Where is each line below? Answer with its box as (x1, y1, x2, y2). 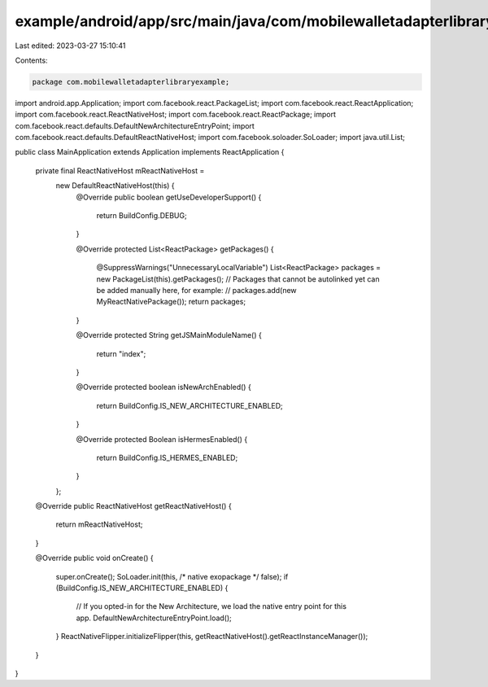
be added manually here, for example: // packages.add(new (96, 285, 297, 295)
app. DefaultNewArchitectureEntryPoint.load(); (76, 613, 232, 623)
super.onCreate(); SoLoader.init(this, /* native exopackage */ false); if (55, 571, 289, 581)
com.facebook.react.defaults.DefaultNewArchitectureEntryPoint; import (15, 120, 255, 130)
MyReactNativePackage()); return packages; (96, 297, 246, 307)
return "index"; (96, 348, 146, 358)
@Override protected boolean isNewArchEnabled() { (76, 383, 251, 392)
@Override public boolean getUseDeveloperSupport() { (76, 192, 262, 202)
